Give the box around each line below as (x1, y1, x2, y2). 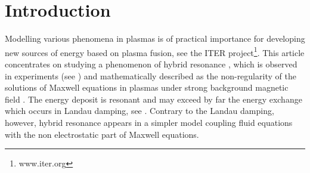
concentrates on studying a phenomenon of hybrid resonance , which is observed (5, 57, 297, 70)
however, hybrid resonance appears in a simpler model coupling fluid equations (5, 116, 293, 128)
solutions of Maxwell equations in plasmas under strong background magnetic (5, 81, 289, 94)
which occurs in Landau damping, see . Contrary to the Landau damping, (5, 104, 274, 117)
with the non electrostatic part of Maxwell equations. (5, 128, 199, 140)
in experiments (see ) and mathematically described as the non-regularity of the (5, 69, 296, 82)
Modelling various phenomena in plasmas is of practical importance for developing (5, 32, 305, 45)
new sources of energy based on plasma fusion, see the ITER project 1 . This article (5, 44, 305, 58)
